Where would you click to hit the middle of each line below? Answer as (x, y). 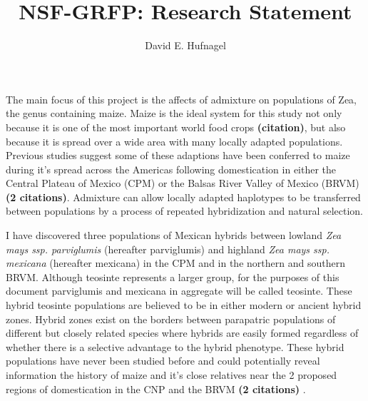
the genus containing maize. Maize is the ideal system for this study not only (174, 113)
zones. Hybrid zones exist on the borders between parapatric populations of (171, 319)
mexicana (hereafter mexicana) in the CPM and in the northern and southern (175, 263)
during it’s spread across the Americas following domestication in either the (171, 169)
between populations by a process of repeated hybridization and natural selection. (185, 211)
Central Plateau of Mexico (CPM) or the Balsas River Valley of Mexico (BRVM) (183, 183)
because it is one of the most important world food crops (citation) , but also (176, 127)
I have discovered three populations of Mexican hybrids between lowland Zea (174, 235)
